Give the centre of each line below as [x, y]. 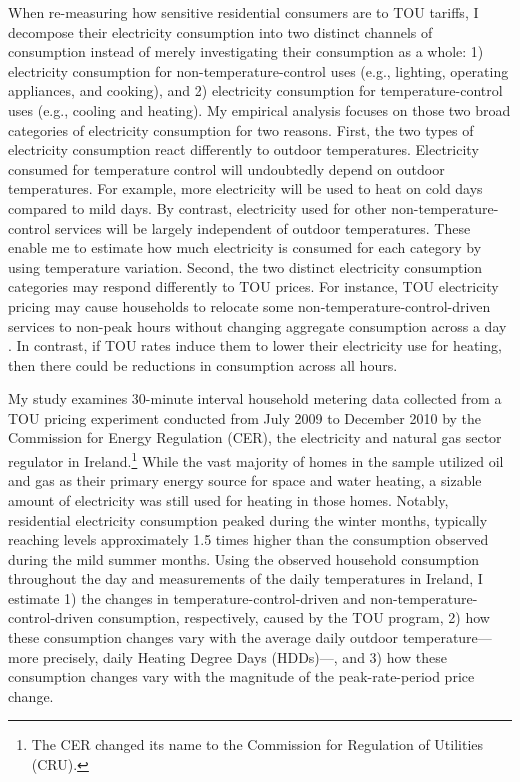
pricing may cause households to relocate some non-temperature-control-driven [249, 305]
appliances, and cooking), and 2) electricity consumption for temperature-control [255, 90]
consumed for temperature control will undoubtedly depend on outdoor [226, 168]
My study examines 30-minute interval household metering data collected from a [255, 398]
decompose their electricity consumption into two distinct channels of [220, 31]
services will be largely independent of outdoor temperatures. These [263, 227]
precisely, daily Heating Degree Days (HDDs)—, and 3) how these [245, 656]
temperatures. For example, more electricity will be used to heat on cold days [245, 188]
